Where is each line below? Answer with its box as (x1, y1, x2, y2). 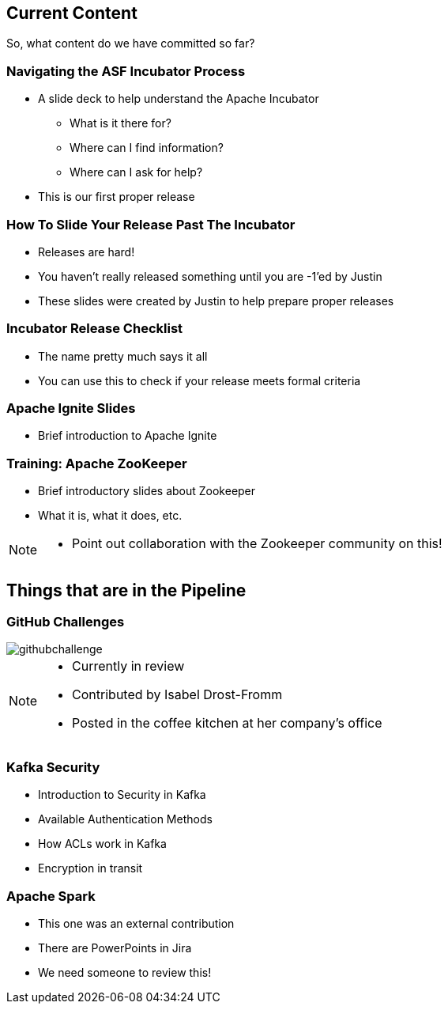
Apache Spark (6, 887, 96, 904)
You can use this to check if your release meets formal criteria (38, 373, 361, 388)
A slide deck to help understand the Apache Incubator (38, 92, 319, 106)
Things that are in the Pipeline (6, 580, 247, 600)
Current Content (6, 3, 137, 23)
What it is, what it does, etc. (38, 509, 183, 523)
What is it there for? (70, 116, 171, 131)
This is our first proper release (38, 190, 195, 204)
